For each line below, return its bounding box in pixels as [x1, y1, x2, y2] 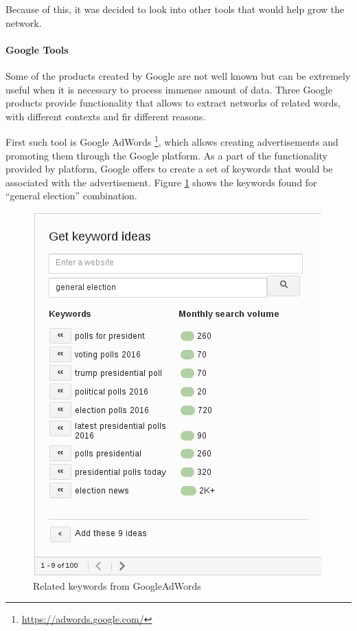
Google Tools [5, 42, 69, 56]
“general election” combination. [5, 188, 137, 203]
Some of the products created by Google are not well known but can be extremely [5, 68, 351, 82]
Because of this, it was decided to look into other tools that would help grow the [5, 2, 345, 16]
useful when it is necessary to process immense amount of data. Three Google [5, 82, 332, 96]
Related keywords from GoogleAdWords [33, 578, 201, 593]
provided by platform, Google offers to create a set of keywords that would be [5, 162, 333, 176]
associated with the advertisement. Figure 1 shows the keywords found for [5, 175, 317, 189]
